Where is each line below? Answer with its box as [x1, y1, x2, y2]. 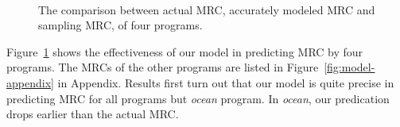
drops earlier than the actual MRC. [6, 106, 179, 122]
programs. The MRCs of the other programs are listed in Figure [6, 59, 319, 75]
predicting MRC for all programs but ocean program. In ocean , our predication [6, 90, 390, 106]
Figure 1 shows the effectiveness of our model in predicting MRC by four [6, 43, 363, 60]
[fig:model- [324, 59, 375, 75]
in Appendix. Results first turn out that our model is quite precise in [57, 74, 394, 90]
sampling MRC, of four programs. [38, 17, 203, 33]
